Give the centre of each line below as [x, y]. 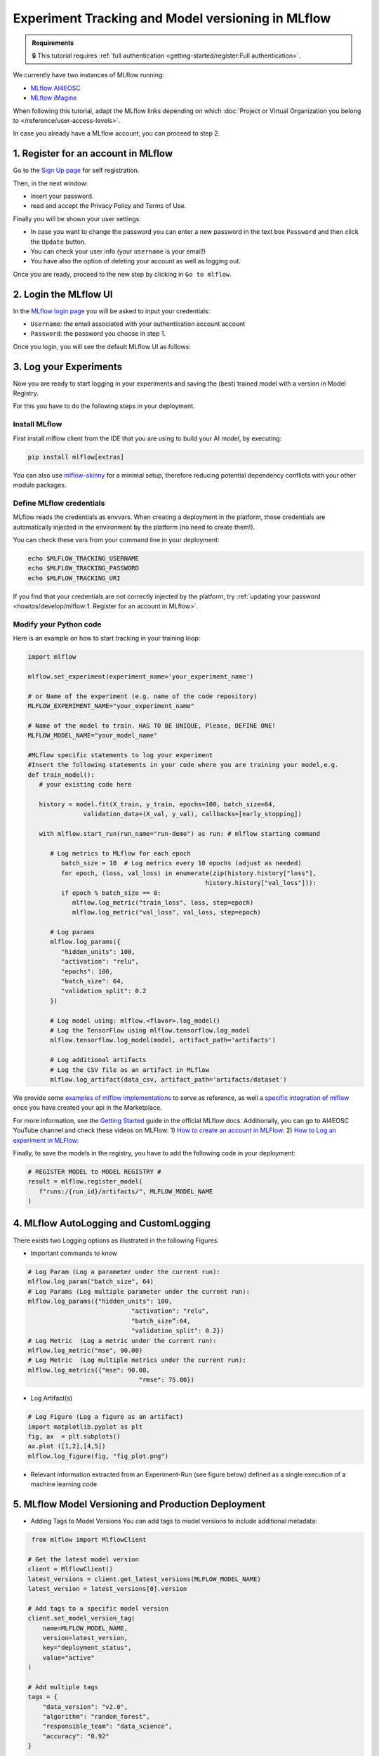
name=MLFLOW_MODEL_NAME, [85, 1628]
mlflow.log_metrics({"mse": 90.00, [89, 1370]
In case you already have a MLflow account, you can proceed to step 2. [117, 133]
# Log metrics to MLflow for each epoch [120, 853]
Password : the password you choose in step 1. [98, 334]
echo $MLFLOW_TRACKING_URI [74, 578]
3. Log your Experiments [68, 366]
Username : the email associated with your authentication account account [138, 324]
